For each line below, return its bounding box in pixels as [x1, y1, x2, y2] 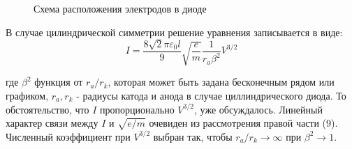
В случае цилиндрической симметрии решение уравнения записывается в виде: [6, 24, 343, 39]
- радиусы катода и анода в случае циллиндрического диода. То [76, 88, 346, 102]
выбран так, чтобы [153, 129, 233, 143]
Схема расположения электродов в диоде [34, 1, 207, 15]
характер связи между [6, 116, 98, 130]
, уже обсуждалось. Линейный [194, 102, 323, 116]
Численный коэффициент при [6, 129, 131, 143]
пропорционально [100, 102, 175, 116]
